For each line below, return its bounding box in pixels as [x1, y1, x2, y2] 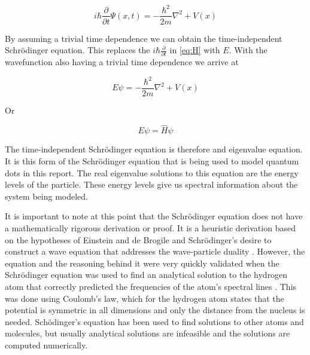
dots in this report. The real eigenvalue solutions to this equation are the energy [5, 166, 299, 179]
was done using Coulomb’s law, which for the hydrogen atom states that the [5, 292, 284, 304]
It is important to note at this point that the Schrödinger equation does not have [5, 210, 303, 222]
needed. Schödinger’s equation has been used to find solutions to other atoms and [5, 315, 304, 328]
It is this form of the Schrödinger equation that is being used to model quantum [5, 155, 299, 167]
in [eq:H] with [169, 44, 220, 56]
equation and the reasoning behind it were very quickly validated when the [5, 256, 279, 269]
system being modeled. [5, 189, 88, 202]
